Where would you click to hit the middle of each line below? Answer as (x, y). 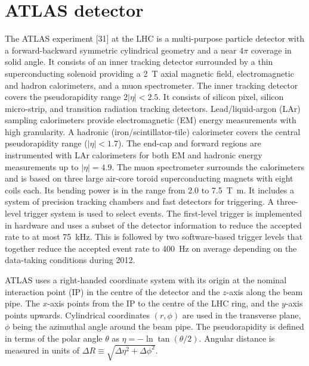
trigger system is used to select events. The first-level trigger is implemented (163, 213)
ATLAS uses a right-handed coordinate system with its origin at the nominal (146, 280)
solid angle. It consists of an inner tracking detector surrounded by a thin (139, 62)
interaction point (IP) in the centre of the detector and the (112, 291)
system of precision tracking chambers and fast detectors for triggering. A (140, 201)
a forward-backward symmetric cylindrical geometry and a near (121, 50)
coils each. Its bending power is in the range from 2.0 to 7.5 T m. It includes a (149, 190)
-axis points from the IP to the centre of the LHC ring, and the (163, 303)
